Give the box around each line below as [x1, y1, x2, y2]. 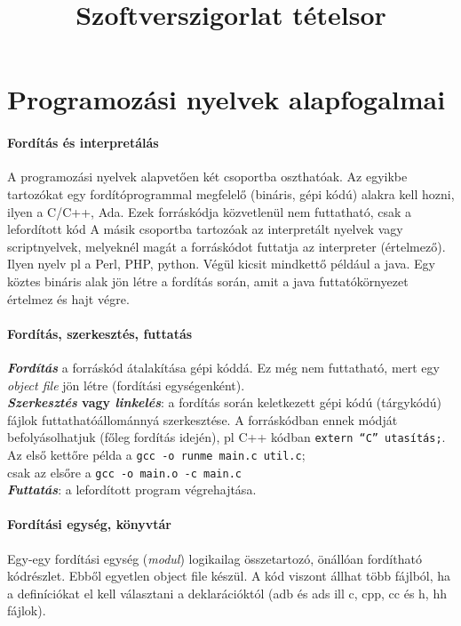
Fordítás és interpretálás [7, 133, 159, 152]
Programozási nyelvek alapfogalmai [7, 81, 446, 117]
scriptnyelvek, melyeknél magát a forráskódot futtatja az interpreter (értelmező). [7, 237, 446, 255]
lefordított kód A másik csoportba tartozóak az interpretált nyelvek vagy [7, 220, 403, 238]
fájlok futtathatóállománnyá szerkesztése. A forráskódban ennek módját [7, 410, 398, 429]
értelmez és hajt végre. [7, 289, 130, 308]
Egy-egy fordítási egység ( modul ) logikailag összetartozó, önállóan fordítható [7, 549, 422, 567]
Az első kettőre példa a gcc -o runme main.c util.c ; [7, 445, 306, 463]
